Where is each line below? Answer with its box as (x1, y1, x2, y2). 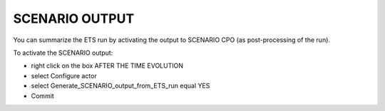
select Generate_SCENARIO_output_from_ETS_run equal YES (31, 82, 210, 90)
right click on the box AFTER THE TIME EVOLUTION (31, 61, 183, 70)
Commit (31, 91, 55, 100)
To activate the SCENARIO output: (13, 48, 113, 57)
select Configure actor (31, 71, 98, 80)
